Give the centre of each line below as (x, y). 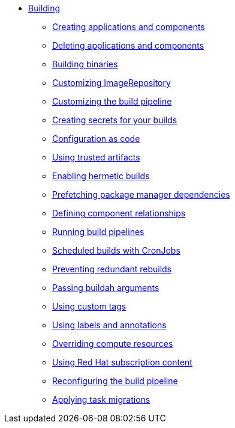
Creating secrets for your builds (115, 120)
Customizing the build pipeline (112, 101)
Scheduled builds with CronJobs (116, 250)
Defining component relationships (119, 213)
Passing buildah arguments (106, 288)
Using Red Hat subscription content (122, 362)
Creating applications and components (129, 27)
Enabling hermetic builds (101, 176)
